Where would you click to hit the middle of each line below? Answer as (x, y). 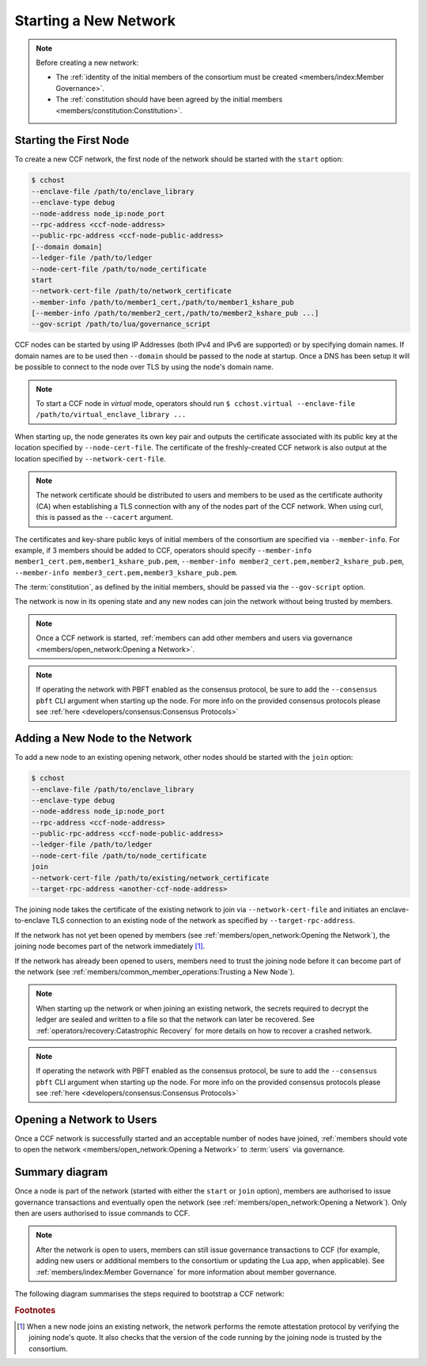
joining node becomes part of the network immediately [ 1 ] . (110, 947)
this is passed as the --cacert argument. (104, 518)
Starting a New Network (95, 21)
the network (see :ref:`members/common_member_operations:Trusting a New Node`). (155, 971)
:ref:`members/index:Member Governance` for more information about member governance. (186, 1272)
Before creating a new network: (87, 63)
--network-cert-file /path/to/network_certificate (132, 291)
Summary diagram (61, 1172)
